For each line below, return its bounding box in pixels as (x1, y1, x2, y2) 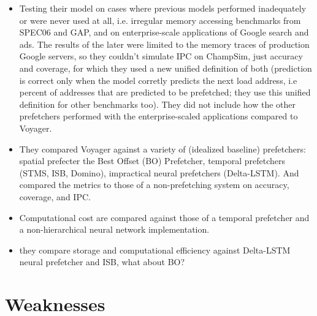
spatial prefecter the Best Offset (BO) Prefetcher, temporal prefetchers (19, 154, 285, 167)
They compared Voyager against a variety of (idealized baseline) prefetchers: (19, 142, 306, 155)
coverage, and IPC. (19, 190, 91, 203)
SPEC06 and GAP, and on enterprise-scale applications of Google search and (19, 26, 309, 39)
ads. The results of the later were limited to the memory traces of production (19, 37, 310, 50)
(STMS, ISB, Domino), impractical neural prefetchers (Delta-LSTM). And (19, 166, 299, 179)
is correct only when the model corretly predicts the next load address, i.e (19, 73, 297, 86)
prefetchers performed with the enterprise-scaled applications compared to (19, 110, 298, 122)
